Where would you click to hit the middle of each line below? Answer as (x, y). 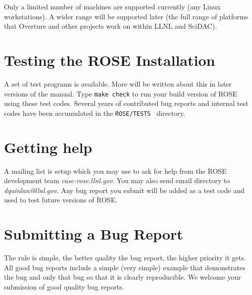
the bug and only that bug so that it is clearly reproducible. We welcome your (123, 277)
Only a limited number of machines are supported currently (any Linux (112, 6)
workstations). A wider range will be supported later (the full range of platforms (126, 16)
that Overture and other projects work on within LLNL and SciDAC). (111, 26)
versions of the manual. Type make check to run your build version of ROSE (121, 93)
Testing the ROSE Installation (110, 60)
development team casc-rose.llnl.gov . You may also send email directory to (117, 180)
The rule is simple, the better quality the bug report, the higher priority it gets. (125, 258)
